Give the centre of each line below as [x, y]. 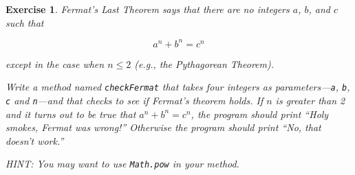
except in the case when [55, 63]
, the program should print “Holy [260, 114]
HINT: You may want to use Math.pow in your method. [122, 164]
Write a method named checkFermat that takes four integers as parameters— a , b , [178, 87]
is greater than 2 [310, 100]
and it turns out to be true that [71, 114]
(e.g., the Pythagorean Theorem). [204, 63]
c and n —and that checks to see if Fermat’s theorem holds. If [135, 100]
